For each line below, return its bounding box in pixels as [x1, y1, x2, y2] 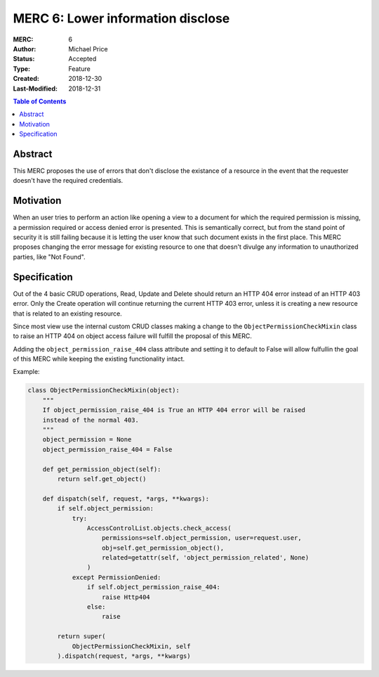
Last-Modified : [13, 84, 58, 93]
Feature [68, 64, 91, 73]
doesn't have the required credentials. [13, 176, 124, 185]
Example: [13, 368, 40, 376]
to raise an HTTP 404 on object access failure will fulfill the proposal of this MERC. [13, 332, 253, 340]
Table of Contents [13, 97, 67, 105]
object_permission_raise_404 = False [42, 445, 173, 453]
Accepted [68, 55, 97, 63]
